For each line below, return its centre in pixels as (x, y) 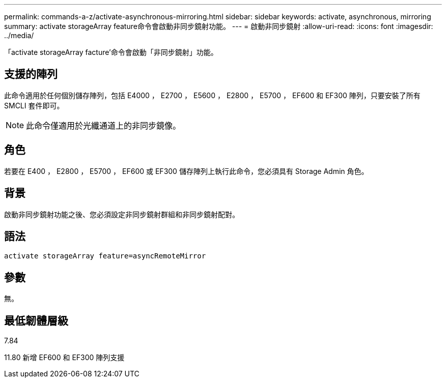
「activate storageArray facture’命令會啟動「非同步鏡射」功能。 (111, 52)
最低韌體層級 (36, 320)
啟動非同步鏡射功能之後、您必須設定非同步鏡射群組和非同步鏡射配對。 (122, 214)
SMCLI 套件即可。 (34, 105)
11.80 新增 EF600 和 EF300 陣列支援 (64, 358)
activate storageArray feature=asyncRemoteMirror (105, 256)
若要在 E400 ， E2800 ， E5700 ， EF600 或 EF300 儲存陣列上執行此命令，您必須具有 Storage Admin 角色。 (186, 171)
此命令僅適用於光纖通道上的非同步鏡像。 (104, 125)
